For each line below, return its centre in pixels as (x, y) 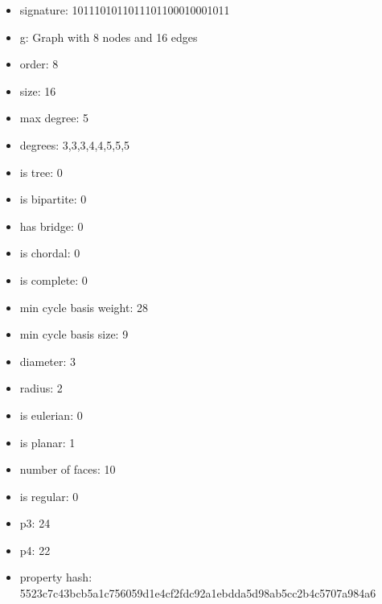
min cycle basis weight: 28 (84, 307)
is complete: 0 (53, 279)
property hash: (56, 577)
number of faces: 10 (68, 469)
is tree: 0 (41, 172)
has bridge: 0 (51, 226)
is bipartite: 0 (53, 199)
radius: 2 (41, 388)
